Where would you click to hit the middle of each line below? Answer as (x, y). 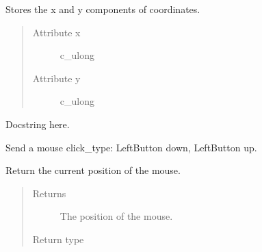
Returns (49, 193)
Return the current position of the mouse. (93, 170)
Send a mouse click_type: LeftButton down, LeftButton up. (131, 147)
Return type (58, 239)
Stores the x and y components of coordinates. (103, 9)
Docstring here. (38, 124)
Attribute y (56, 78)
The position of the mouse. (116, 216)
